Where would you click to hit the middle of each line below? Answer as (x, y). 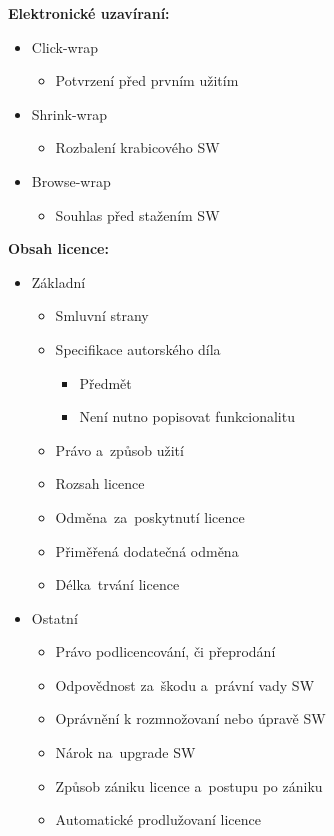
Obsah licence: (58, 248)
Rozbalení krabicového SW (137, 147)
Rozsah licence (100, 483)
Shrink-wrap (69, 113)
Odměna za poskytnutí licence (150, 516)
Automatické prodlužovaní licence (158, 819)
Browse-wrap (71, 180)
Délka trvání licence (117, 584)
